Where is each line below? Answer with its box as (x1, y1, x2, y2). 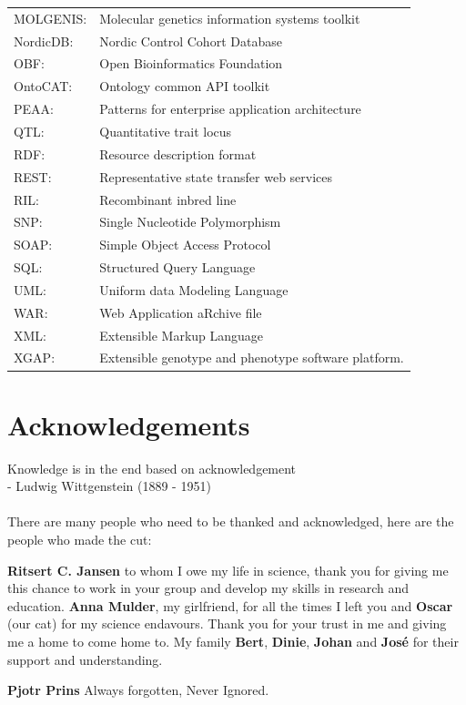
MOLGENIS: (14, 8, 87, 27)
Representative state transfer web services (99, 167, 333, 186)
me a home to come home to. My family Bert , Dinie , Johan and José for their (7, 631, 459, 650)
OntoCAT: (14, 77, 73, 96)
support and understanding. (7, 649, 163, 669)
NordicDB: (14, 31, 74, 50)
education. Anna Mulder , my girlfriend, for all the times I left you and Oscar (7, 596, 453, 615)
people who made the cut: (7, 530, 152, 548)
